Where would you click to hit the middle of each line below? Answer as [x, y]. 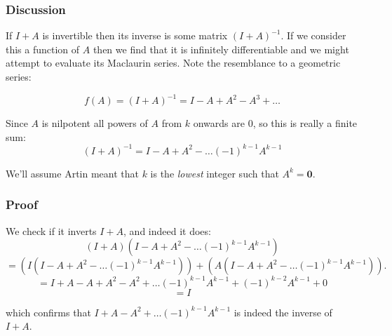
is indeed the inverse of [283, 312]
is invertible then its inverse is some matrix [135, 35]
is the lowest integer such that [215, 173]
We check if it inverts [51, 230]
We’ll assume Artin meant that [72, 173]
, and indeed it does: [167, 230]
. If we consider [313, 35]
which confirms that [48, 312]
